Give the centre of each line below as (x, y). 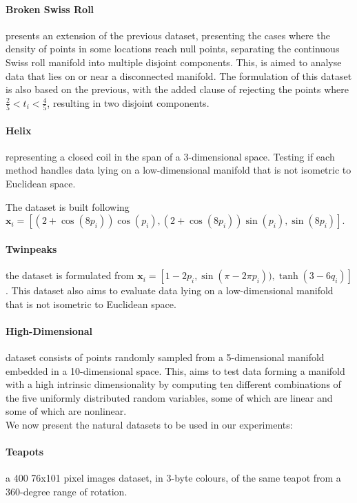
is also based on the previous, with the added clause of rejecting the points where (177, 89)
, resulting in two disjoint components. (128, 102)
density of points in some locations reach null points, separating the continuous (173, 49)
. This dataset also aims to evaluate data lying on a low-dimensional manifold (170, 290)
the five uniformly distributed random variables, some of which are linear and (169, 397)
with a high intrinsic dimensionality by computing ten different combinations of (173, 384)
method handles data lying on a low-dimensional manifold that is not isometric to (178, 170)
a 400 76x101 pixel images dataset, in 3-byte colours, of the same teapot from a (173, 478)
